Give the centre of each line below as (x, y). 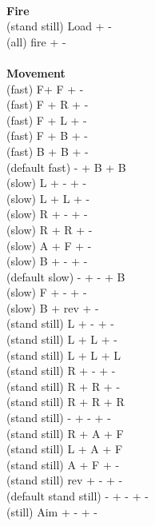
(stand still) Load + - (59, 26)
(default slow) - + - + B (66, 276)
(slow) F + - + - (47, 292)
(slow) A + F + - (49, 245)
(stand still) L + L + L (64, 355)
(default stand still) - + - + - (77, 496)
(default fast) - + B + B (66, 167)
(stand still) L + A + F (65, 449)
